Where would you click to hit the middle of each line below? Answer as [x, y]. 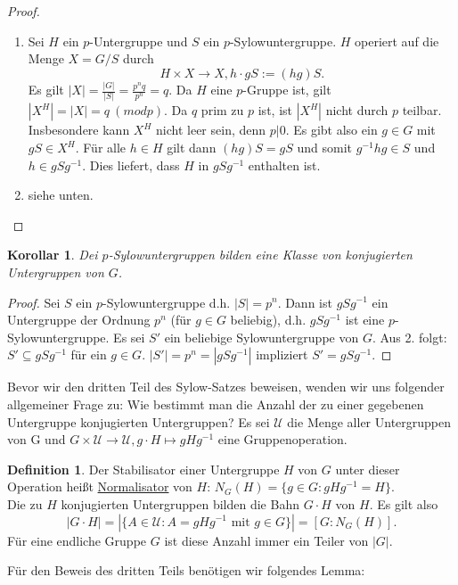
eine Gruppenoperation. [282, 439]
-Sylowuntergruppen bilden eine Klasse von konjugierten [260, 255]
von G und [37, 439]
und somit [325, 147]
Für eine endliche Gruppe [77, 540]
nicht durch [357, 110]
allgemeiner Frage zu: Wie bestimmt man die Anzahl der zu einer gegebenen [216, 404]
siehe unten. [61, 195]
